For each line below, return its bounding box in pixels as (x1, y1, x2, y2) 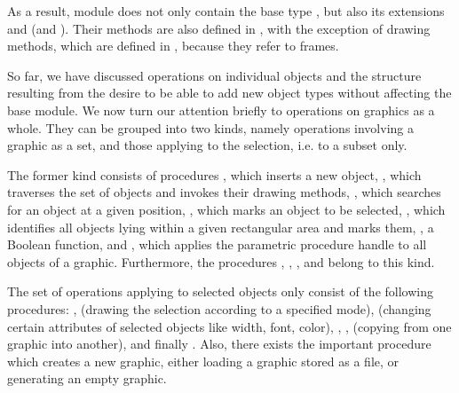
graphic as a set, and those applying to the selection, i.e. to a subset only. (7, 136, 408, 154)
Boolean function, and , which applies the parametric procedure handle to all (7, 235, 427, 254)
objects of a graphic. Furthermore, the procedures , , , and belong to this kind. (7, 252, 435, 271)
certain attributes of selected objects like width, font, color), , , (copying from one (7, 317, 452, 335)
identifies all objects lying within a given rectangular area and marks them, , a (7, 217, 434, 236)
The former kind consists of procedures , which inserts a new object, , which (7, 165, 422, 184)
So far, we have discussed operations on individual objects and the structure (7, 66, 422, 84)
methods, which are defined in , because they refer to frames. (7, 36, 339, 55)
